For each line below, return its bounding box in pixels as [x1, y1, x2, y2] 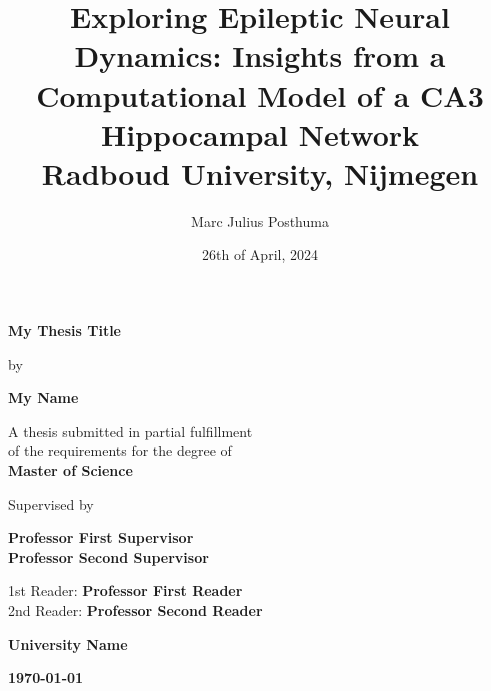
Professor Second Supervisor [8, 546, 209, 567]
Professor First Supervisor [8, 527, 194, 548]
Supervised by [8, 493, 94, 514]
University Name [8, 633, 128, 654]
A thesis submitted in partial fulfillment [8, 420, 253, 441]
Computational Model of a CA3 [36, 74, 484, 115]
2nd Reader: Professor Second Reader [8, 600, 263, 620]
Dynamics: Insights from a [74, 35, 446, 76]
